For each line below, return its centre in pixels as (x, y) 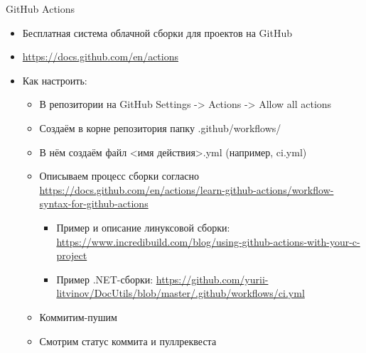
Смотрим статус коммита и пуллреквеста (128, 341)
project (72, 255)
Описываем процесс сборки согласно (119, 176)
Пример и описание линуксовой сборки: (143, 227)
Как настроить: (55, 80)
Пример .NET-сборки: (105, 279)
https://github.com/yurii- (212, 279)
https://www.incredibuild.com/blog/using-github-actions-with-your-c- (208, 241)
